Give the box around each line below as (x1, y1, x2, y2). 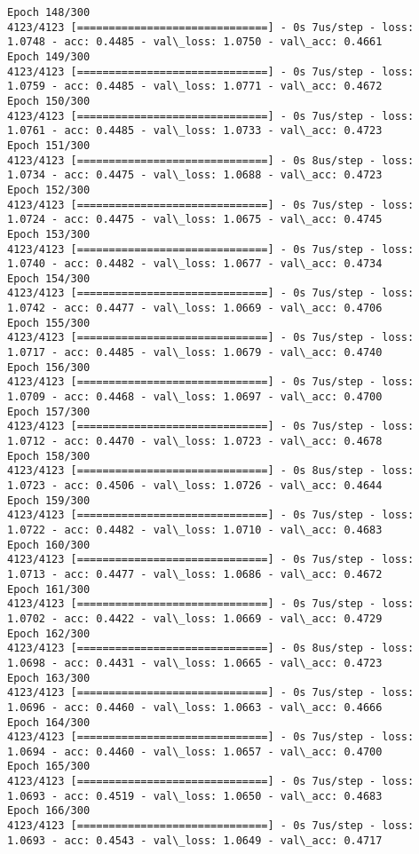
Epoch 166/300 (7, 804, 91, 818)
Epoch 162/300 (7, 627, 91, 640)
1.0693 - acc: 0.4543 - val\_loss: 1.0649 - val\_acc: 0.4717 (7, 834, 383, 847)
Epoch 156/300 (7, 360, 91, 374)
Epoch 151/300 (7, 138, 91, 152)
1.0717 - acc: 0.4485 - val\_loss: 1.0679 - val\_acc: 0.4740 (7, 346, 383, 360)
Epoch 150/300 (7, 94, 91, 107)
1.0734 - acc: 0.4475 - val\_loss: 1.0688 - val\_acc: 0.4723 (7, 169, 383, 182)
